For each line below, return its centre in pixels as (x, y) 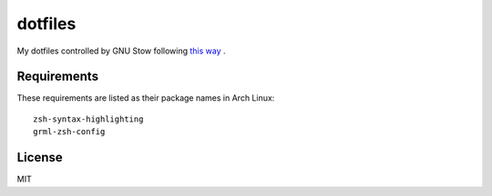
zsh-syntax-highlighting (88, 119)
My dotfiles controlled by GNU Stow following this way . (122, 51)
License (40, 157)
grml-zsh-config (69, 132)
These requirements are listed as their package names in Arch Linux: (146, 98)
